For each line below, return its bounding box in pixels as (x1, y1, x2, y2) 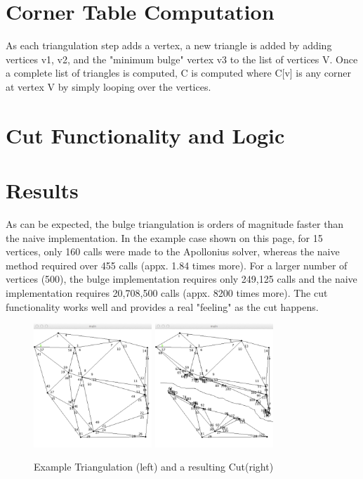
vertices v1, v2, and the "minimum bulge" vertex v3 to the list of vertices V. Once (6, 51, 358, 66)
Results (6, 176, 79, 205)
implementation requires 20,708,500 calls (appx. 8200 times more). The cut (6, 285, 328, 300)
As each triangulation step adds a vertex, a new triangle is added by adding (6, 38, 332, 53)
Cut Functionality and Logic (6, 120, 285, 149)
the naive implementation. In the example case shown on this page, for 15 (6, 230, 323, 245)
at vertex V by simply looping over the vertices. (6, 79, 211, 94)
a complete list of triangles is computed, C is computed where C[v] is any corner (6, 65, 352, 80)
